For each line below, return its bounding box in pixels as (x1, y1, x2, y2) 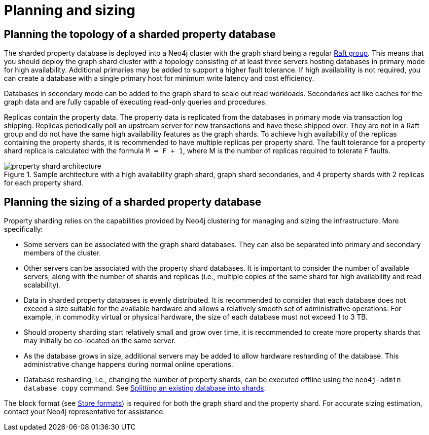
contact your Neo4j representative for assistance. (4, 407, 165, 416)
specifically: (4, 225, 43, 234)
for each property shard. (4, 179, 83, 187)
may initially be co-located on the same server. (24, 336, 176, 345)
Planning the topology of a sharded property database (4, 28, 276, 40)
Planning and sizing (4, 2, 136, 19)
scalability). (24, 281, 61, 290)
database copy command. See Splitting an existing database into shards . (24, 384, 266, 393)
